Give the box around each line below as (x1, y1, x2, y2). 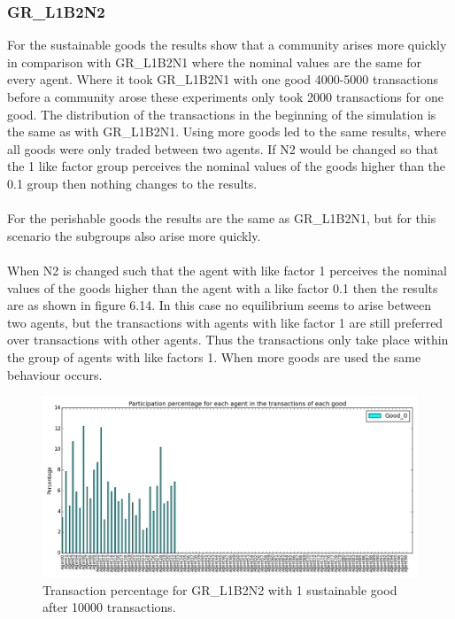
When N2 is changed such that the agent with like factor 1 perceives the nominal (7, 260, 447, 279)
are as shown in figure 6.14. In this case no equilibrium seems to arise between (7, 296, 431, 314)
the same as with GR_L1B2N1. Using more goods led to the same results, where (7, 122, 446, 141)
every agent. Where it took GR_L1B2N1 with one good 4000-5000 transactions (7, 70, 439, 89)
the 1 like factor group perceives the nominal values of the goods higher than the (7, 157, 446, 175)
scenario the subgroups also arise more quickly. (7, 226, 261, 244)
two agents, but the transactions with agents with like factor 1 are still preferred (7, 313, 443, 331)
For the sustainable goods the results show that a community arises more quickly (7, 35, 447, 54)
